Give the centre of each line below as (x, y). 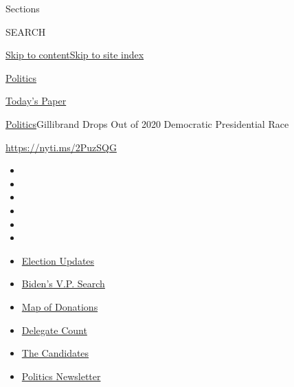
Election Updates (58, 260)
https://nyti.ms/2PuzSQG (61, 147)
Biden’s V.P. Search (63, 284)
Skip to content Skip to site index (75, 55)
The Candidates (55, 353)
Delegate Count (54, 330)
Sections (23, 8)
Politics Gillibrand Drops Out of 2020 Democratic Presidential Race (147, 123)
